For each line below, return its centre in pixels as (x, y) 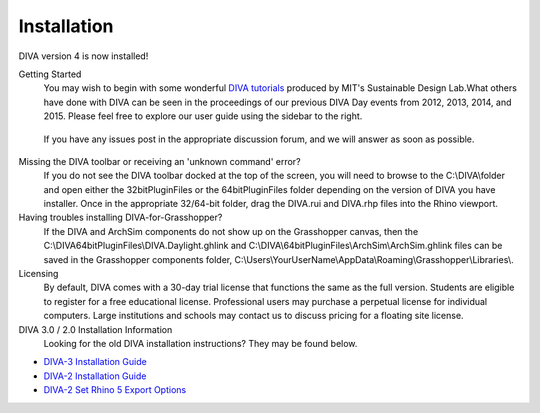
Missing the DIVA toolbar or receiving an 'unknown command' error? (159, 161)
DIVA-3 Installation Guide (95, 362)
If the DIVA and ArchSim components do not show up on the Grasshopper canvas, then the (231, 231)
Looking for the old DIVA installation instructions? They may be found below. (200, 343)
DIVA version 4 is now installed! (83, 56)
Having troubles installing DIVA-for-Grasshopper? (120, 217)
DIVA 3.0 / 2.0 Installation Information (95, 329)
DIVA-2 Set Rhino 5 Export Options (115, 390)
